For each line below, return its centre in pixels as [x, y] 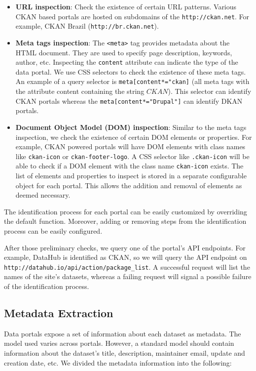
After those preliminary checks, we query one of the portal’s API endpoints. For [125, 247]
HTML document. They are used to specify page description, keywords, [124, 52]
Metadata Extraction [59, 312]
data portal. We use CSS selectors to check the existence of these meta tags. [131, 71]
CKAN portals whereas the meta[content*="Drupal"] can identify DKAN [129, 101]
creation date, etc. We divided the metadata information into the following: [118, 362]
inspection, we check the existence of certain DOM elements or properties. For [134, 137]
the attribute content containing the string [80, 91]
